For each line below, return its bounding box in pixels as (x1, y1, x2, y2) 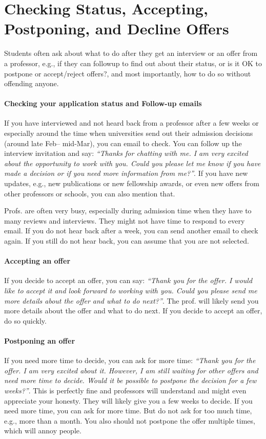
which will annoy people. (4, 425, 81, 436)
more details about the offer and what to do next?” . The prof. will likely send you (4, 295, 259, 306)
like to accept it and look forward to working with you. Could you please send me (4, 285, 257, 295)
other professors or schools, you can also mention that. (4, 188, 175, 198)
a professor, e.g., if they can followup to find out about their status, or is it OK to (4, 57, 262, 68)
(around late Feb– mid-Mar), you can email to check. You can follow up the (4, 137, 242, 148)
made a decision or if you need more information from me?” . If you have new (4, 168, 248, 178)
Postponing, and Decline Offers (4, 18, 229, 39)
